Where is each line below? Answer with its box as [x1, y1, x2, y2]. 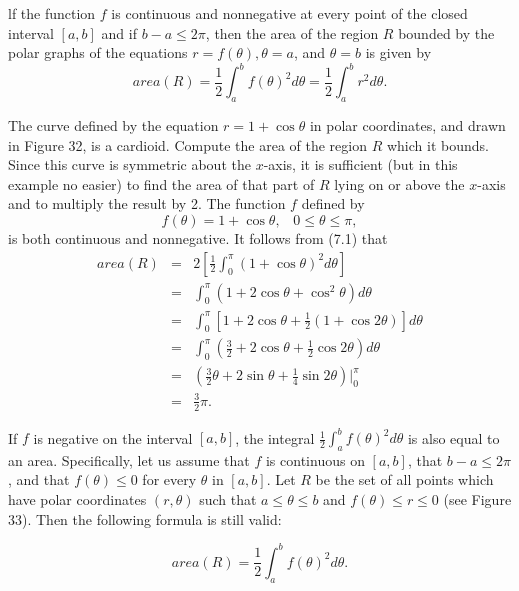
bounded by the [398, 22, 495, 43]
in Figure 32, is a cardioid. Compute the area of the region [8, 134, 367, 155]
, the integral [235, 427, 315, 448]
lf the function [8, 3, 96, 23]
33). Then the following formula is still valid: [8, 508, 282, 529]
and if [101, 22, 137, 43]
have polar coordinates [8, 489, 147, 510]
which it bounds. [386, 134, 489, 155]
